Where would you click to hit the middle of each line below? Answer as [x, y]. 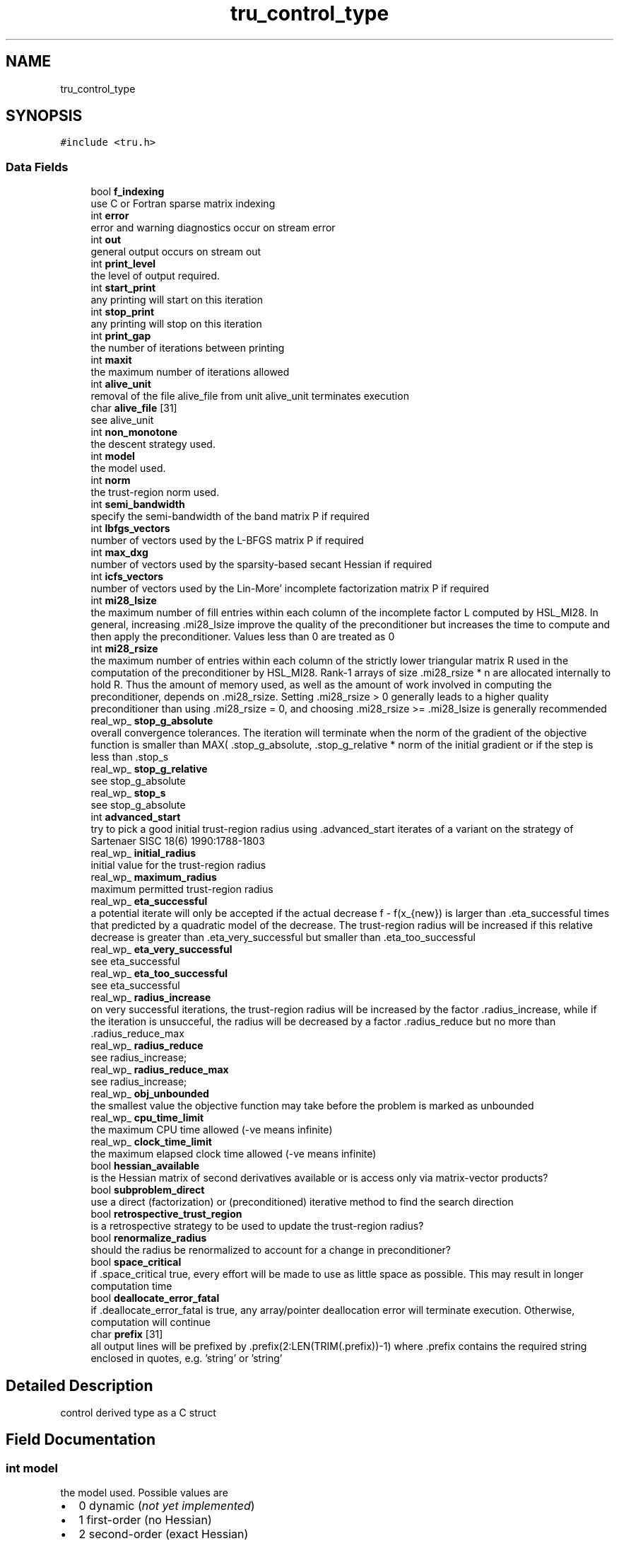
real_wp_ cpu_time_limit [147, 1118]
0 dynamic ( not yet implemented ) [167, 1506]
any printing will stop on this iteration [176, 324]
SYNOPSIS [44, 116]
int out [106, 240]
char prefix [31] [127, 1334]
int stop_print [123, 312]
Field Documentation [81, 1440]
